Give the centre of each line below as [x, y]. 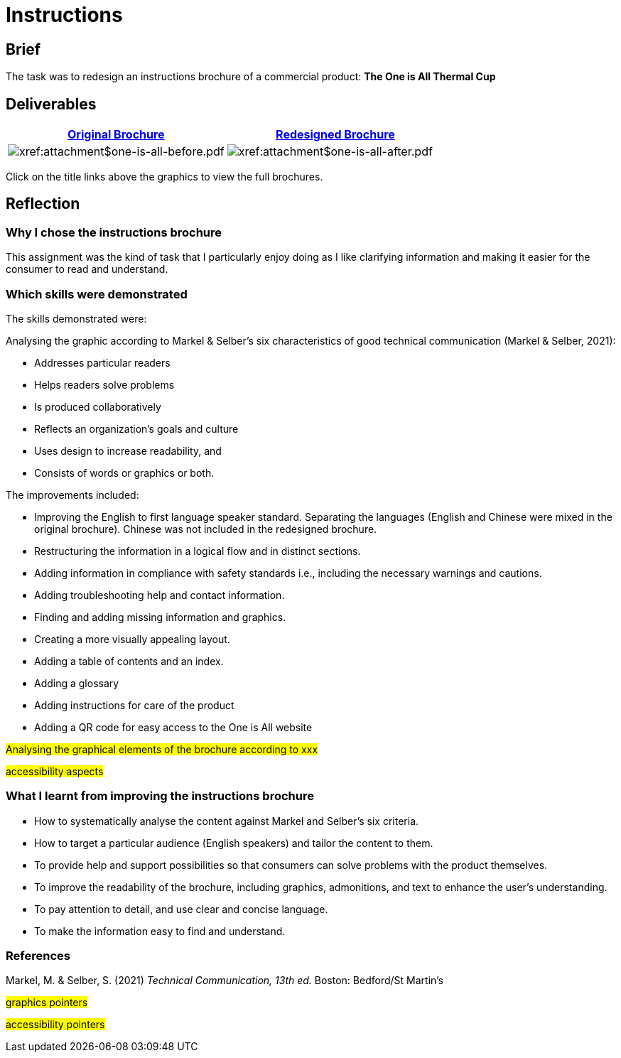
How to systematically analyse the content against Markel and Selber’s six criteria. [227, 821]
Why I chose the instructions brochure [114, 232]
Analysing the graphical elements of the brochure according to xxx [162, 749]
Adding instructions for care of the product [134, 705]
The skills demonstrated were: [76, 318]
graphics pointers [47, 1003]
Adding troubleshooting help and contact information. [160, 595]
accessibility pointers [55, 1025]
